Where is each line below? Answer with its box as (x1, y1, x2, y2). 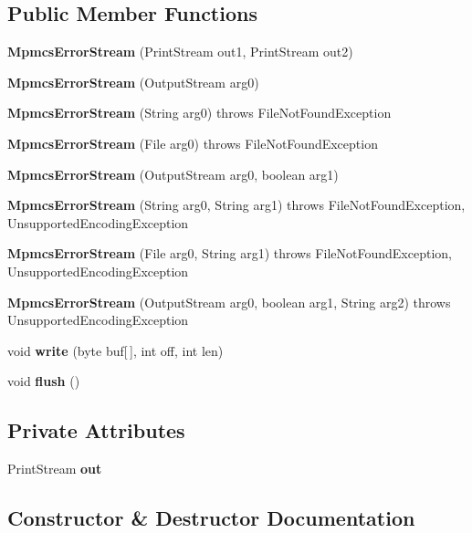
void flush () (7, 371, 80, 391)
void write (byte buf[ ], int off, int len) (7, 340, 224, 360)
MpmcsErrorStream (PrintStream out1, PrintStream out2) (7, 42, 353, 61)
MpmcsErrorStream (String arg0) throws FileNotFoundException (7, 103, 392, 122)
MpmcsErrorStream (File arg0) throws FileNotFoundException (7, 133, 378, 152)
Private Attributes (7, 416, 185, 444)
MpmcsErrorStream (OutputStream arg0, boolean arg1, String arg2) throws (7, 292, 451, 311)
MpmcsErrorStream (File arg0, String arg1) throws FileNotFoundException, (7, 244, 452, 263)
